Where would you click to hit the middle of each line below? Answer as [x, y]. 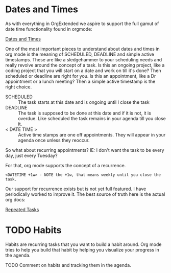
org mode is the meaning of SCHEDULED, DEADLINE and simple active [80, 54]
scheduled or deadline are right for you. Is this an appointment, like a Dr [81, 76]
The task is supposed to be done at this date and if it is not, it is [85, 113]
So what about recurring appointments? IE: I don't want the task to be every [85, 150]
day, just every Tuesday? [31, 155]
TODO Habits [33, 230]
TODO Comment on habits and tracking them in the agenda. [68, 265]
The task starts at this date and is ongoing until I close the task [84, 102]
